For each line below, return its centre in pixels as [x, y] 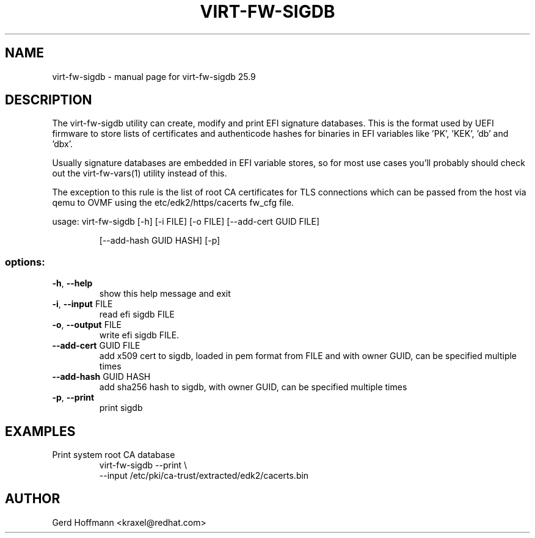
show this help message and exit [165, 294]
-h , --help [72, 283]
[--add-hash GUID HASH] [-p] [160, 241]
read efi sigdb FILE [137, 314]
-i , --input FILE [82, 304]
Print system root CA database [114, 455]
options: [25, 262]
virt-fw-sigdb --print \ [143, 465]
